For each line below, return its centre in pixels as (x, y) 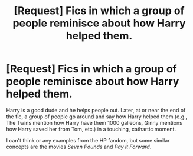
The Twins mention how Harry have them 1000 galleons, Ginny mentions (94, 122)
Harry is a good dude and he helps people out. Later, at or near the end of (96, 110)
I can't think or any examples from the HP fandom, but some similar (88, 140)
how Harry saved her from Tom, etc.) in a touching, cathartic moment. (91, 129)
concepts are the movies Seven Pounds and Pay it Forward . (79, 147)
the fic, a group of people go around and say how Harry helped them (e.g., (97, 117)
